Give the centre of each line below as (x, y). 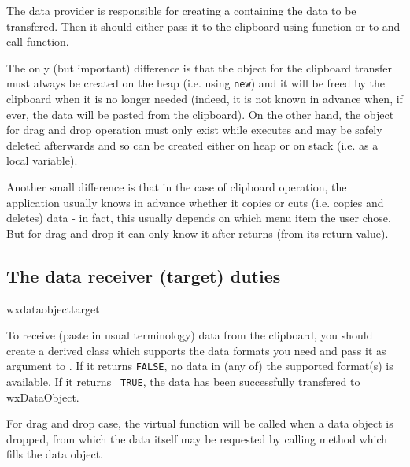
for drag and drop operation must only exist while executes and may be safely (194, 130)
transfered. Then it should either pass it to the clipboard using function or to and (203, 26)
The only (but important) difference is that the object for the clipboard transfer (199, 67)
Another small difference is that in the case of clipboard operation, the (177, 187)
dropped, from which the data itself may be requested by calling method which (197, 438)
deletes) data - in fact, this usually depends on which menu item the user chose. (199, 218)
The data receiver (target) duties (144, 275)
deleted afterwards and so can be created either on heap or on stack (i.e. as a (192, 145)
